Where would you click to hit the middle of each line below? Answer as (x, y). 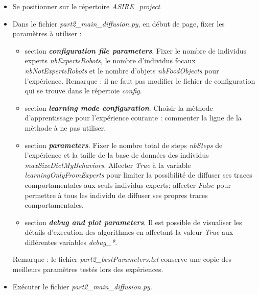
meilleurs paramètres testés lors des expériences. (88, 269)
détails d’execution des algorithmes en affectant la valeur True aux (129, 232)
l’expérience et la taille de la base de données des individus (117, 155)
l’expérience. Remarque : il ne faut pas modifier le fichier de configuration (140, 80)
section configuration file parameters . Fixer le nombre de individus (136, 50)
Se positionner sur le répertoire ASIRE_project (86, 6)
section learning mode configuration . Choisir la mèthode (119, 107)
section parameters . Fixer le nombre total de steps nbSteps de (124, 145)
